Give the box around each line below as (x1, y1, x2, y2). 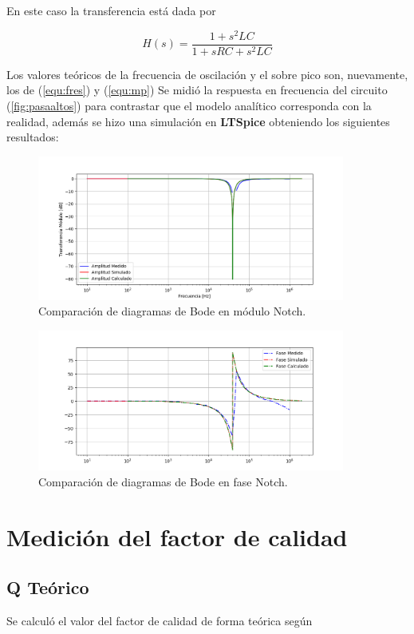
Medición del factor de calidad (6, 520, 348, 553)
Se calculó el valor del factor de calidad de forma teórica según (6, 612, 313, 628)
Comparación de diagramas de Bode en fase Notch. (38, 473, 288, 489)
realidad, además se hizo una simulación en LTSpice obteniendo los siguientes (6, 113, 390, 129)
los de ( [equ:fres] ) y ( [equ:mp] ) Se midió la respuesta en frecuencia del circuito (6, 81, 388, 98)
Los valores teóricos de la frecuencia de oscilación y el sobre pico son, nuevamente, (6, 65, 408, 82)
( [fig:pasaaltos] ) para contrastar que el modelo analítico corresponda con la (6, 97, 372, 113)
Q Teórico (6, 575, 89, 600)
